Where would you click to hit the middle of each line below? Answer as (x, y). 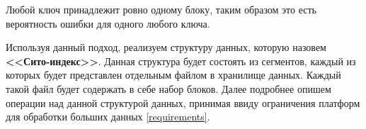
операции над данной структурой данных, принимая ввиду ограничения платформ (183, 102)
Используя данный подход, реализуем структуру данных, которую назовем (166, 47)
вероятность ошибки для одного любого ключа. (108, 23)
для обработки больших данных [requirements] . (108, 117)
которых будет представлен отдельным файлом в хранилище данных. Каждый (173, 75)
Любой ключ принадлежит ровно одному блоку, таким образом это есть (161, 9)
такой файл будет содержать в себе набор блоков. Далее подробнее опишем (168, 88)
